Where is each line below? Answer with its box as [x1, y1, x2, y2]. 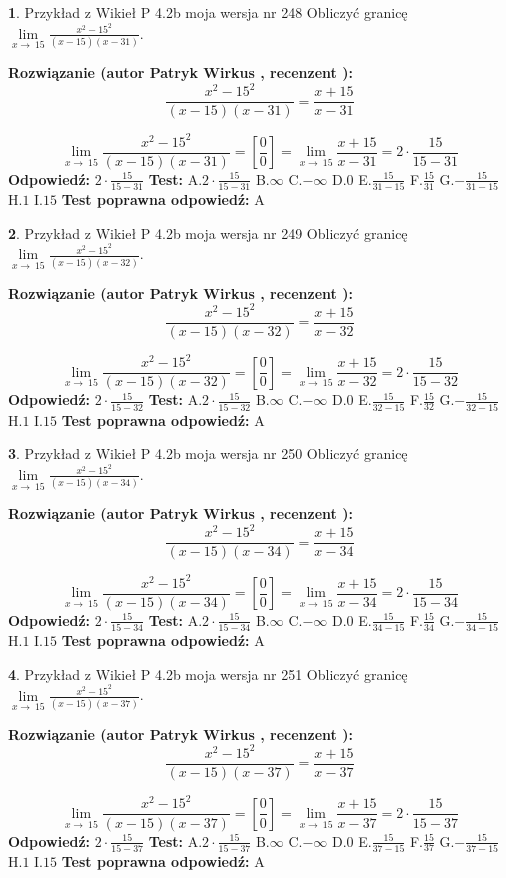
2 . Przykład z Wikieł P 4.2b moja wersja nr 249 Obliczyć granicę [8, 222, 408, 243]
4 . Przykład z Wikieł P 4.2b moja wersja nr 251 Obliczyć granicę [8, 663, 408, 684]
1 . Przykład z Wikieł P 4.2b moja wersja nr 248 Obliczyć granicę [8, 2, 408, 22]
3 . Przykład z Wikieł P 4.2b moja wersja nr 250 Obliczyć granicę [8, 443, 408, 464]
